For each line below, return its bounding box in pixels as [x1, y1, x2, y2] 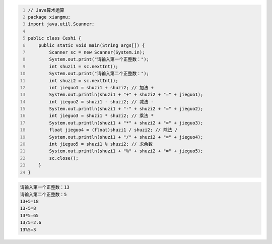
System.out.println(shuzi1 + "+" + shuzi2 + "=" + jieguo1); [49, 92, 203, 98]
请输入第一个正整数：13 [20, 185, 70, 190]
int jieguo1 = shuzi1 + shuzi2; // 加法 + [49, 85, 154, 90]
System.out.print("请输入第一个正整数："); [49, 56, 150, 63]
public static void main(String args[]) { [38, 42, 145, 48]
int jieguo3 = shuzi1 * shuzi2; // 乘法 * [49, 113, 154, 118]
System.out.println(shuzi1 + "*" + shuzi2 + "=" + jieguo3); [49, 120, 203, 126]
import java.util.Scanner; [28, 21, 95, 27]
